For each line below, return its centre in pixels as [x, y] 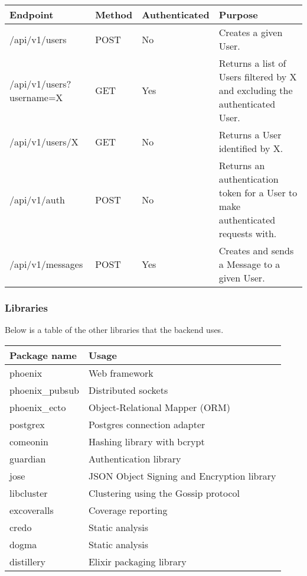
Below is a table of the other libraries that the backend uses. [114, 330]
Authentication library [135, 458]
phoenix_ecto [38, 407]
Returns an [242, 165]
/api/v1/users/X [44, 141]
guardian [28, 458]
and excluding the [256, 90]
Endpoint [32, 14]
